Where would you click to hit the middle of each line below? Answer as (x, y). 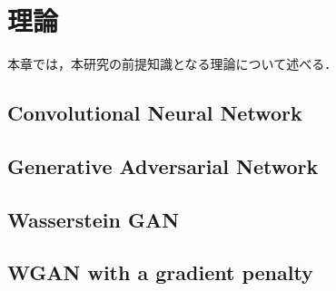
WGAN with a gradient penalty (160, 272)
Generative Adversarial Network (163, 165)
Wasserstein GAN (94, 219)
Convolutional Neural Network (155, 113)
